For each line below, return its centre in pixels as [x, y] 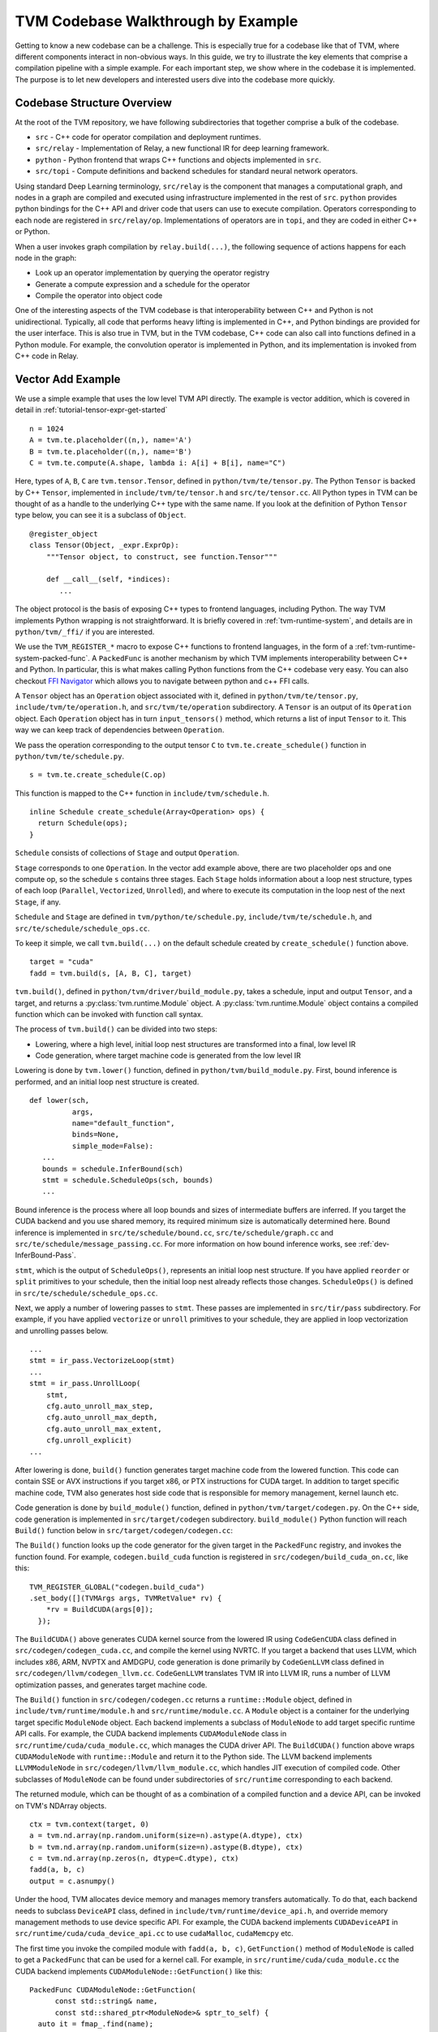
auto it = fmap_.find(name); [96, 2024]
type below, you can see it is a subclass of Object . [101, 515]
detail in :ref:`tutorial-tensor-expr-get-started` [91, 410]
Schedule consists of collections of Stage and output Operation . [127, 853]
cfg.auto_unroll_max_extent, [104, 1429]
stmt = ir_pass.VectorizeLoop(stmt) [102, 1361]
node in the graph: [46, 258]
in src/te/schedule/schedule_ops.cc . [86, 1293]
